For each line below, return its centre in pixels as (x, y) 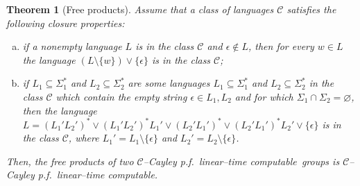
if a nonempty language (72, 46)
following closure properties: (66, 23)
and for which (264, 96)
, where (84, 138)
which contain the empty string (121, 96)
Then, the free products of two (70, 161)
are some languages (169, 83)
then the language (60, 110)
